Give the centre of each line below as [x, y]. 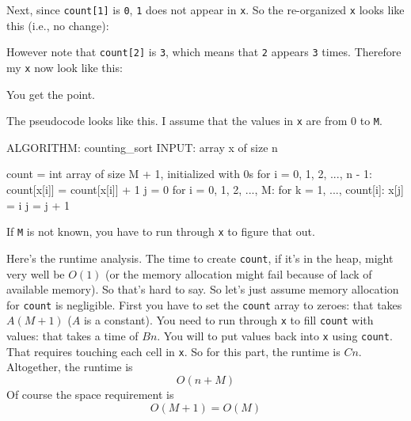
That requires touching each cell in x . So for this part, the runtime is [173, 351]
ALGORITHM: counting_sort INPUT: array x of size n [142, 147]
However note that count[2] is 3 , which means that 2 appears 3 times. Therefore [204, 52]
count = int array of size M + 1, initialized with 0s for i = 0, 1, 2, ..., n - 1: [189, 174]
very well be [36, 273]
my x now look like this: [65, 67]
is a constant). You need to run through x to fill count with [228, 320]
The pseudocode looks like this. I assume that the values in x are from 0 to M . [194, 121]
